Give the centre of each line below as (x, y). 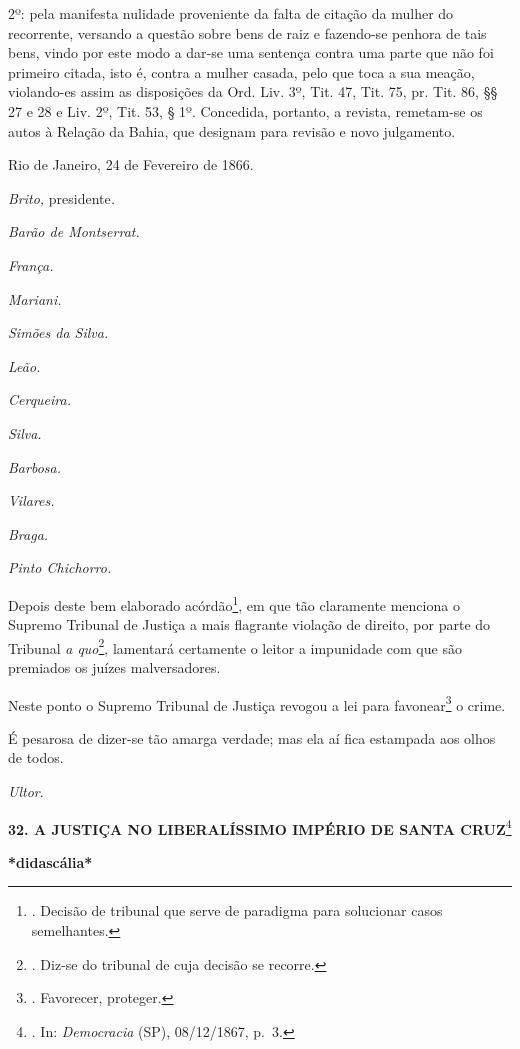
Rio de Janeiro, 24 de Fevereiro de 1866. (131, 164)
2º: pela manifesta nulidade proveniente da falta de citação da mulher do (231, 13)
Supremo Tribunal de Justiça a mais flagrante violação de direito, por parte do (249, 624)
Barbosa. (34, 466)
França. (31, 264)
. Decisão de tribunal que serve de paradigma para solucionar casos (237, 910)
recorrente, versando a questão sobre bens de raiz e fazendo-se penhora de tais (247, 32)
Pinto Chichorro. (60, 567)
